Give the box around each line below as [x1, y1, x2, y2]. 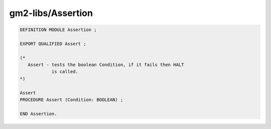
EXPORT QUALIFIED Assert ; [20, 40, 86, 46]
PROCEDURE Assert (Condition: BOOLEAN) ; [20, 97, 123, 102]
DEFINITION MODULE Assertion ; [20, 27, 97, 32]
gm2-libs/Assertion [9, 7, 93, 18]
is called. [51, 69, 79, 74]
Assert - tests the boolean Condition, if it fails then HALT [28, 62, 184, 67]
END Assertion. [20, 110, 57, 116]
